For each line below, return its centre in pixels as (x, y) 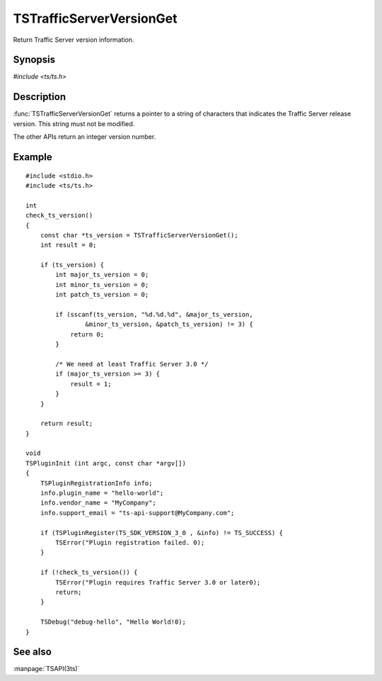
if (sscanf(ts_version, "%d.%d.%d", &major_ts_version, (155, 315)
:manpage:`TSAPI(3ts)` (46, 669)
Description (40, 97)
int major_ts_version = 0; (102, 275)
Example (33, 157)
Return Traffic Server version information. (74, 40)
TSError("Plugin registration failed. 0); (130, 542)
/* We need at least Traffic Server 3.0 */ (132, 364)
